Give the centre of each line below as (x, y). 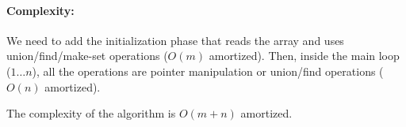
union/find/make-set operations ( (87, 56)
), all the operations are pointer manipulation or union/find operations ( (208, 71)
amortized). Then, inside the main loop (304, 56)
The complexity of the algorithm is (91, 113)
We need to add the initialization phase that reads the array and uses (175, 40)
